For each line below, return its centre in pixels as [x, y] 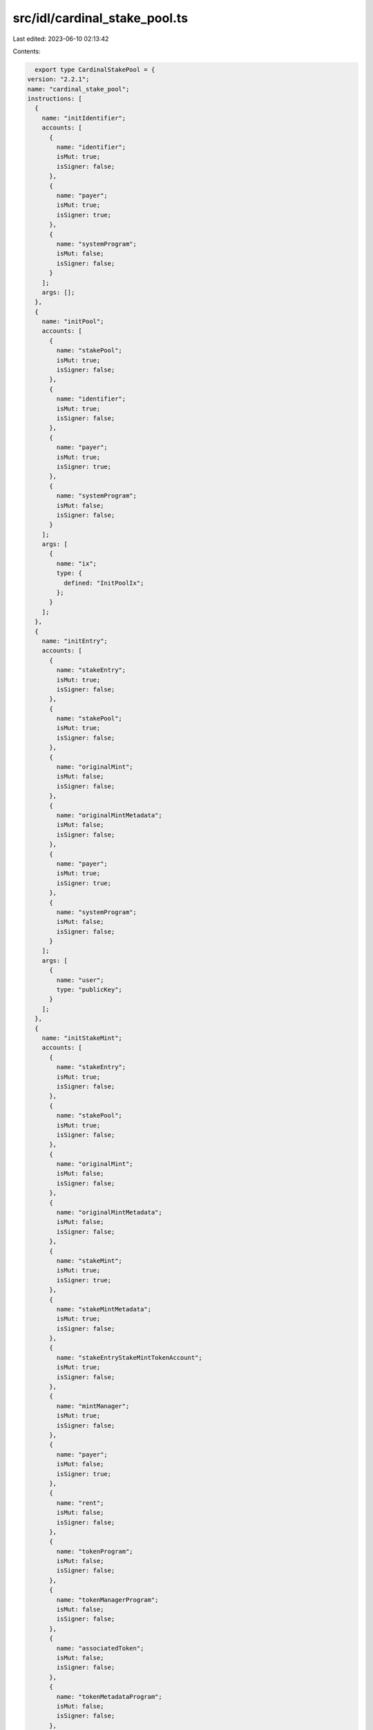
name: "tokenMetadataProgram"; [109, 1696]
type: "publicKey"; [89, 990]
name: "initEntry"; [75, 641]
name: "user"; [80, 980]
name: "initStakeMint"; [82, 1038]
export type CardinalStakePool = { [95, 70]
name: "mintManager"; [93, 1406]
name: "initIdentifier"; [84, 118]
